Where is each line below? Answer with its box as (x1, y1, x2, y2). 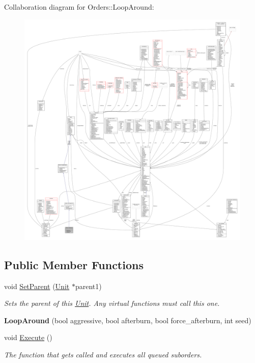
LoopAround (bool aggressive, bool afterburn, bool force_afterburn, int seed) (4, 315, 251, 325)
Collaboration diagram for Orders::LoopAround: (4, 2, 154, 12)
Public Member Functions (4, 256, 144, 272)
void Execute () (4, 332, 52, 343)
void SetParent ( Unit (4, 280, 70, 291)
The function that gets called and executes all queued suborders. (4, 349, 202, 360)
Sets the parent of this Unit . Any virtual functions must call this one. (4, 298, 220, 308)
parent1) (75, 280, 102, 291)
